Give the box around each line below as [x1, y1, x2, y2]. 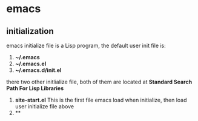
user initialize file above [15, 103, 74, 110]
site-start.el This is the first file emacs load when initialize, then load [15, 96, 187, 103]
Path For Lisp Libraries [6, 85, 64, 92]
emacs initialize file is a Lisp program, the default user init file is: [6, 42, 167, 49]
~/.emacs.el [15, 60, 47, 67]
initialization [6, 26, 54, 36]
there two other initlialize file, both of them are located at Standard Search [6, 78, 193, 85]
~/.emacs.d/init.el [15, 67, 62, 74]
